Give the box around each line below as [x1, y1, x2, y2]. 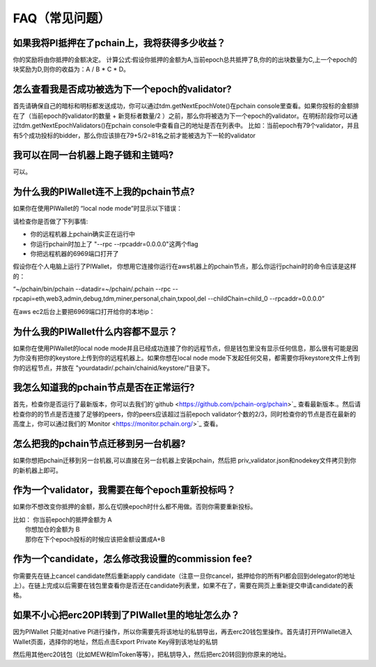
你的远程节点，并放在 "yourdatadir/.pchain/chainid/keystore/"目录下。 [13, 364, 214, 372]
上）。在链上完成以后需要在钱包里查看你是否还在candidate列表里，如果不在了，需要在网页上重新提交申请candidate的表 [13, 581, 354, 590]
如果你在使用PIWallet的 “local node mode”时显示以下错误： [13, 204, 182, 213]
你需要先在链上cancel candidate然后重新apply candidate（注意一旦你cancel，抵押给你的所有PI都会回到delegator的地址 [13, 571, 355, 580]
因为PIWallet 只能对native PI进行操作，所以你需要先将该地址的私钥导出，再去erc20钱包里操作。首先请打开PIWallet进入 [13, 628, 353, 636]
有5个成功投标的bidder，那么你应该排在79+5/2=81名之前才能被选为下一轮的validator [13, 131, 256, 140]
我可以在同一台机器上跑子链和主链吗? [13, 149, 174, 161]
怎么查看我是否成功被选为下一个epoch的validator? [13, 84, 233, 96]
